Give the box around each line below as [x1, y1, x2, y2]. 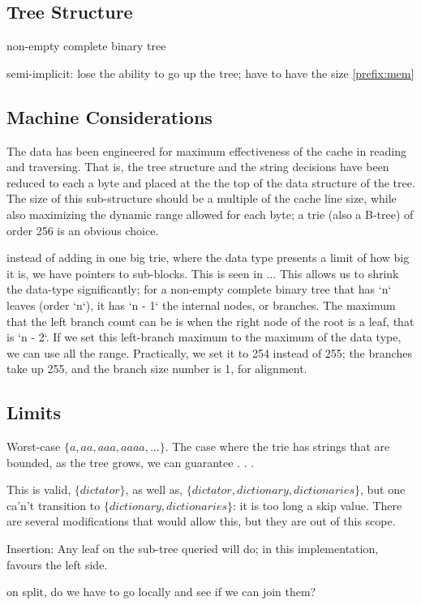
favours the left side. [6, 556, 108, 573]
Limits [6, 400, 61, 425]
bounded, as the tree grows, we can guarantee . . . [6, 453, 255, 470]
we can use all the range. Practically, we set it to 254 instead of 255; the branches [6, 344, 412, 361]
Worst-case [6, 438, 61, 455]
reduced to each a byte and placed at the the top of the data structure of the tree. [6, 174, 415, 191]
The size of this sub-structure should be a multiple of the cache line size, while [6, 190, 397, 207]
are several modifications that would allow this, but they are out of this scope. [6, 513, 396, 530]
